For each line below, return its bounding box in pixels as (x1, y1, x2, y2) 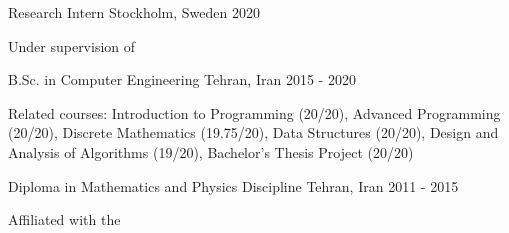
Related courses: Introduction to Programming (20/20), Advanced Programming (8, 102, 501, 123)
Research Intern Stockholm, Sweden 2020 (8, 2, 260, 22)
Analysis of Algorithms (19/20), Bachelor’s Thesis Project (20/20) (8, 141, 414, 162)
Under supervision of (8, 35, 136, 56)
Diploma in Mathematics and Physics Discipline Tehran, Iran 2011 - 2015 (8, 175, 459, 196)
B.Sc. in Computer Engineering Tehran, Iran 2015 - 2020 (8, 69, 356, 90)
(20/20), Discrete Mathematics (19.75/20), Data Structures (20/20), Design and (8, 122, 499, 143)
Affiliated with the (8, 209, 121, 230)
